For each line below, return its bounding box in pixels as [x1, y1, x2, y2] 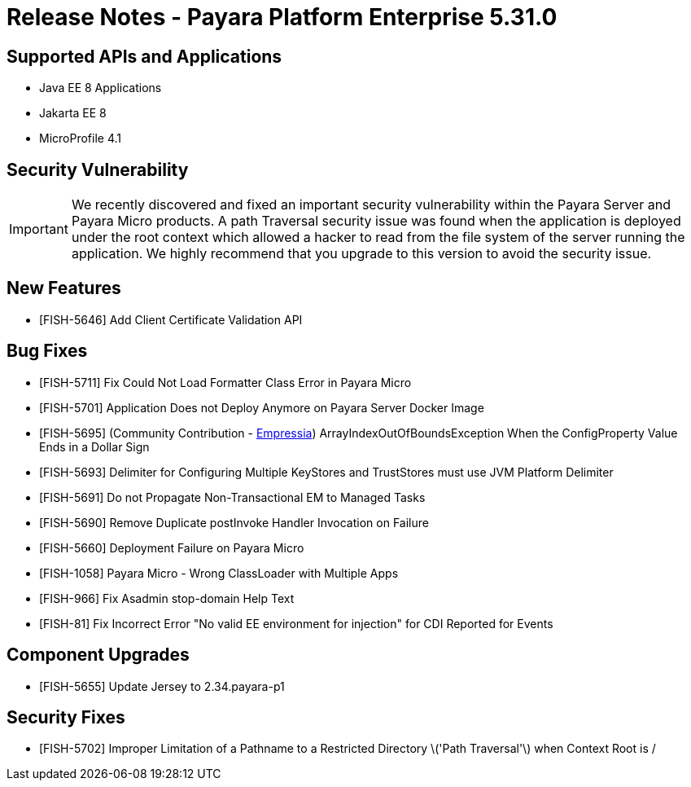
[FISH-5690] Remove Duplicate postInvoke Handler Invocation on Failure [39, 515, 429, 530]
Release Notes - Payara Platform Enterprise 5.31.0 [7, 3, 558, 31]
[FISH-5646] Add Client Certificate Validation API [39, 312, 303, 327]
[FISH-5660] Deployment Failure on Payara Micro [39, 540, 304, 555]
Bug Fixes [7, 341, 88, 362]
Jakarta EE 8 [39, 106, 107, 121]
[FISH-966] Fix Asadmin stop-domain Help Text [39, 591, 295, 605]
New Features [7, 278, 121, 299]
